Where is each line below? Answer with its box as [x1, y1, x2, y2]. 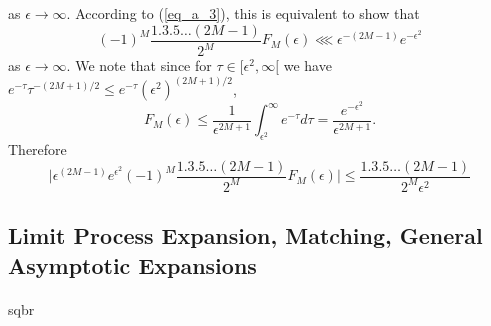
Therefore [8, 138, 67, 159]
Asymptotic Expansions [8, 249, 257, 280]
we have [283, 55, 332, 75]
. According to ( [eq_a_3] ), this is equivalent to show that [66, 3, 420, 23]
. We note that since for [66, 55, 212, 75]
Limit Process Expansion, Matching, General [8, 220, 483, 251]
